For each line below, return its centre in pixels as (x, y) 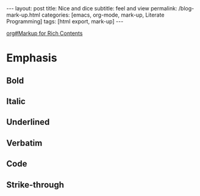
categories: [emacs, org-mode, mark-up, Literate (103, 15)
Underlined (28, 122)
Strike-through (35, 185)
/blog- (186, 8)
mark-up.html (23, 15)
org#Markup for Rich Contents (45, 33)
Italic (16, 101)
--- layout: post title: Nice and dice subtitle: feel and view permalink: (92, 8)
